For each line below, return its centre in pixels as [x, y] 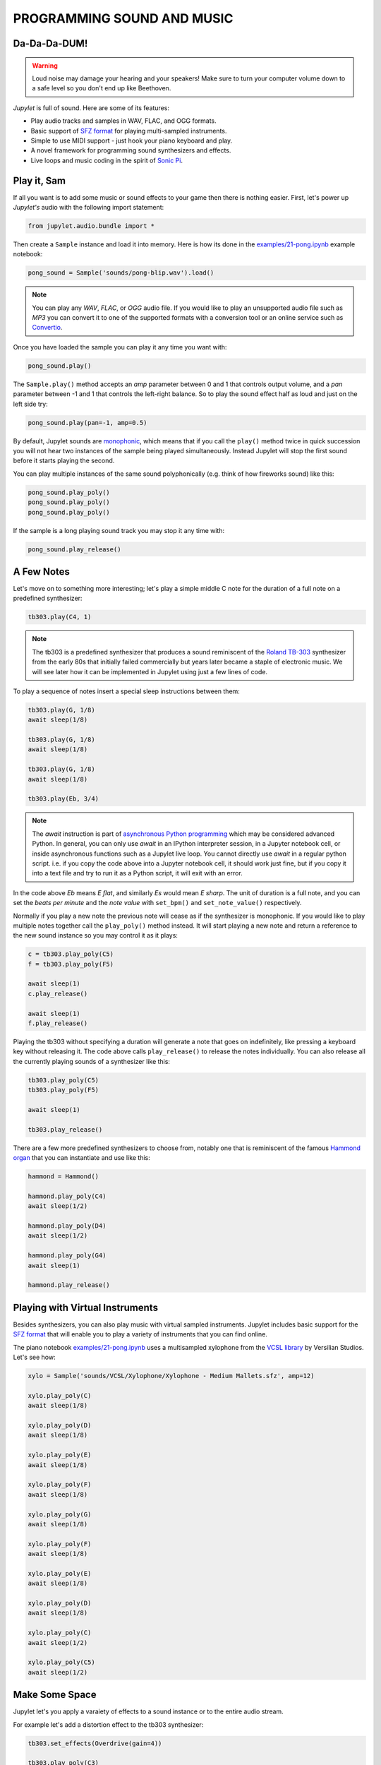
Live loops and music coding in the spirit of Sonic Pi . [107, 160]
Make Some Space [55, 1695]
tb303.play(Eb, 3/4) [63, 799]
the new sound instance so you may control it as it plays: [95, 935]
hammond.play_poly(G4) [67, 1256]
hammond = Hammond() [63, 1177]
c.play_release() [58, 993]
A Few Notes [42, 572]
